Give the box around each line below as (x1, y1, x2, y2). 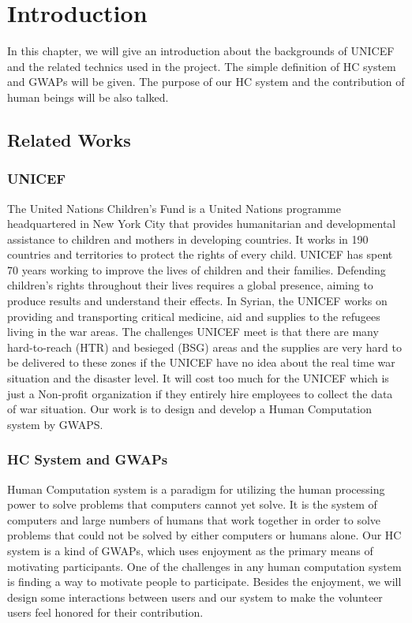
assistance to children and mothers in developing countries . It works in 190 (7, 230, 369, 247)
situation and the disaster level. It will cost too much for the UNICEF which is (7, 370, 389, 386)
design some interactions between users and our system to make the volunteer (7, 588, 383, 605)
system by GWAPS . (7, 416, 103, 432)
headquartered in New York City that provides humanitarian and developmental (7, 215, 396, 232)
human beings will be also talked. (7, 88, 169, 105)
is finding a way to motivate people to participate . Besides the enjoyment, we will (7, 573, 402, 590)
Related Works (7, 127, 131, 151)
